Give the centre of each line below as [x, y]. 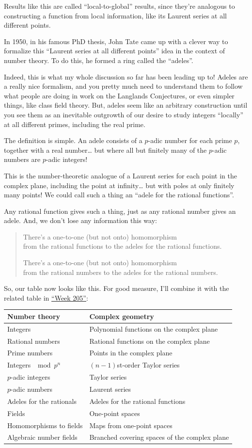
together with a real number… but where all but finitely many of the [105, 150]
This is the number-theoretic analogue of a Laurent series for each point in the [120, 175]
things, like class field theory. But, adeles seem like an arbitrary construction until [126, 105]
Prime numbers [30, 353]
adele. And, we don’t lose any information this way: [80, 220]
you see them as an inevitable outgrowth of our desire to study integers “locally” [124, 114]
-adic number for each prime [190, 140]
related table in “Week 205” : [46, 297]
